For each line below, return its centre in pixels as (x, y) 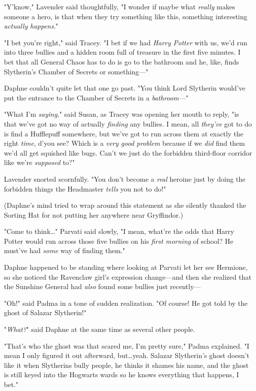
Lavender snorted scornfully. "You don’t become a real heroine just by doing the (125, 179)
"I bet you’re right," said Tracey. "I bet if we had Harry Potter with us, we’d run (126, 42)
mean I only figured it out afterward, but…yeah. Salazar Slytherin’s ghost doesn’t (127, 355)
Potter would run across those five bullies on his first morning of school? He (119, 241)
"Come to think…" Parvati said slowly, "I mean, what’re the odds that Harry (119, 231)
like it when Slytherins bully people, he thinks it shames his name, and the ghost (126, 365)
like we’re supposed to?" (39, 162)
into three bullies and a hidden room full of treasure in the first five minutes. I (122, 52)
